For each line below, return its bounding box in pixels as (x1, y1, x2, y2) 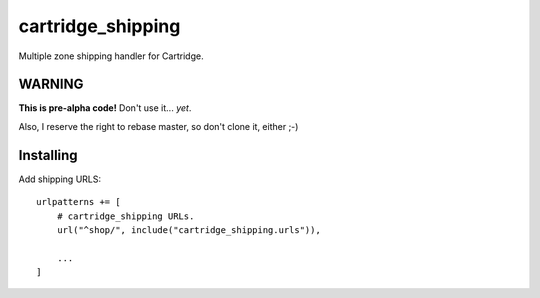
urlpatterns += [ (36, 196, 121, 208)
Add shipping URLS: (18, 173, 102, 185)
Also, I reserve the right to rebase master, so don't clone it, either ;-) (18, 120, 299, 132)
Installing (18, 146, 79, 164)
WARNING (18, 76, 84, 93)
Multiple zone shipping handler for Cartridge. (18, 50, 204, 62)
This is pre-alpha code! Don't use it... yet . (18, 102, 192, 114)
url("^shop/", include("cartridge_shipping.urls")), (56, 224, 322, 235)
